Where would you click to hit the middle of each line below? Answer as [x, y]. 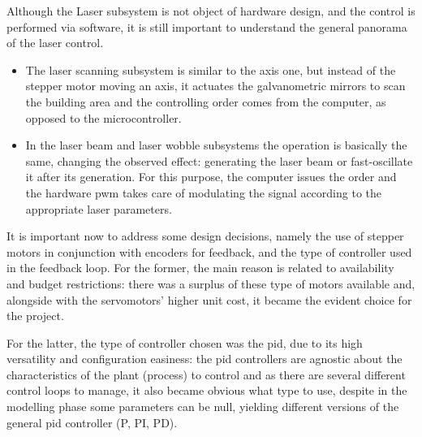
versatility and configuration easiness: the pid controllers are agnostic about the [205, 359]
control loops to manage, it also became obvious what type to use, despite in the [207, 390]
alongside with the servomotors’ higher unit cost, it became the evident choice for [209, 299]
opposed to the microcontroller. [103, 117]
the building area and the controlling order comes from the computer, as [206, 101]
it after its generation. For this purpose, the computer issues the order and [211, 177]
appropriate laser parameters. [99, 208]
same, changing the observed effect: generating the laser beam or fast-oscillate [219, 160]
